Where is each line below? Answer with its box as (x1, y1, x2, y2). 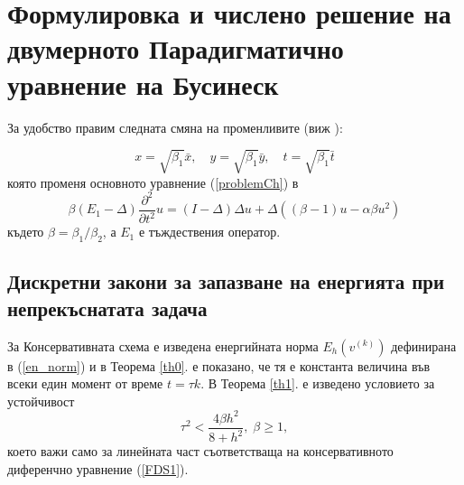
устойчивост (7, 391, 75, 410)
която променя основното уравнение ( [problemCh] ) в (7, 173, 299, 191)
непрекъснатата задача (7, 294, 208, 322)
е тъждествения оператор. (138, 222, 281, 241)
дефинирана (391, 336, 457, 355)
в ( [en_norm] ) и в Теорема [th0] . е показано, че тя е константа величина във (7, 356, 431, 375)
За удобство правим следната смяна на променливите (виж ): (7, 117, 343, 136)
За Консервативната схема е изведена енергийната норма (7, 336, 319, 355)
